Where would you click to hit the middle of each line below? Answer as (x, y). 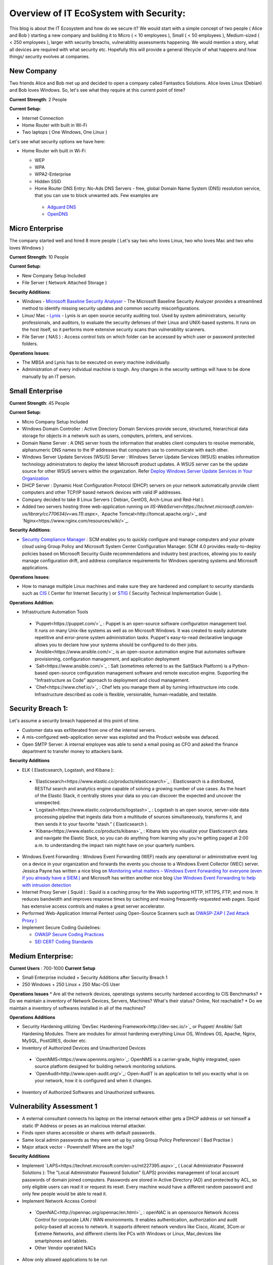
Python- (241, 666)
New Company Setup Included (54, 275)
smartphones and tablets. (61, 1241)
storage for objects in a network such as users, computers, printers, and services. (107, 436)
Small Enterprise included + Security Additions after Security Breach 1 (95, 978)
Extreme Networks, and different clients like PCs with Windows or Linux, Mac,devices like (128, 1234)
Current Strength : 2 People (38, 99)
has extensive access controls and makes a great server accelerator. (94, 906)
